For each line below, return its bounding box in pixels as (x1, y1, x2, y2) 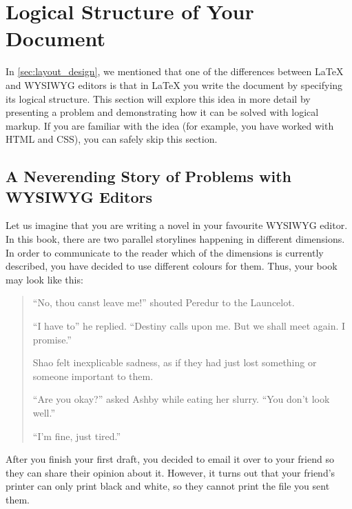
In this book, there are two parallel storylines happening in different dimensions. (6, 232, 345, 246)
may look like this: (6, 272, 83, 286)
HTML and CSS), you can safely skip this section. (6, 132, 218, 146)
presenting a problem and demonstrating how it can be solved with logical (6, 105, 319, 119)
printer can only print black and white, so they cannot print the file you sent (6, 479, 330, 493)
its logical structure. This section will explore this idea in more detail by (6, 91, 311, 106)
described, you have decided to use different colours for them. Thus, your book (6, 259, 338, 273)
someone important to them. (32, 368, 154, 383)
